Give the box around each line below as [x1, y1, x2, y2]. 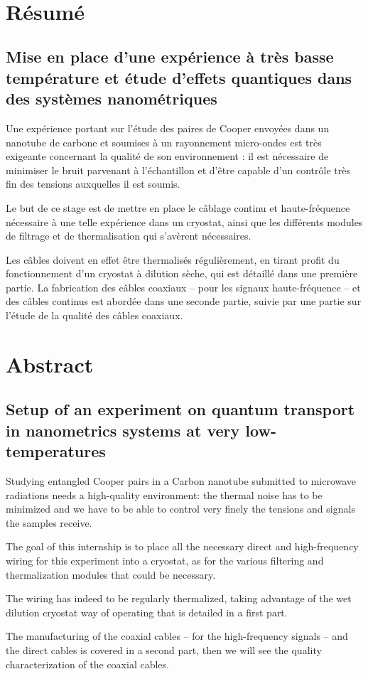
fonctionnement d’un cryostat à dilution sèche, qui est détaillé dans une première [6, 266, 358, 281]
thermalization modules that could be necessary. [6, 567, 216, 582]
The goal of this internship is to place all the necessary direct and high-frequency [6, 539, 359, 554]
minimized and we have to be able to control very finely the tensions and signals [6, 501, 355, 516]
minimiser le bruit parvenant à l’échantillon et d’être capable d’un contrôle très [6, 162, 350, 177]
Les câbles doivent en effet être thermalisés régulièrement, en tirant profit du [6, 252, 340, 267]
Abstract [6, 349, 94, 378]
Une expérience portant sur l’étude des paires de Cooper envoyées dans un [6, 120, 330, 135]
